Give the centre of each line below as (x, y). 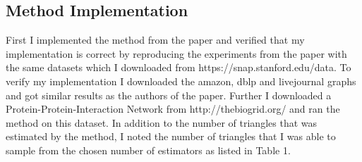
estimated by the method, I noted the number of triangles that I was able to (171, 136)
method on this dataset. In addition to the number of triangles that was (162, 122)
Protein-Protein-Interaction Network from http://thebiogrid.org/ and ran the (173, 109)
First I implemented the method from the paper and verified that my (155, 40)
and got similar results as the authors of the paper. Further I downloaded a (169, 95)
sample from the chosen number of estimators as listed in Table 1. (148, 150)
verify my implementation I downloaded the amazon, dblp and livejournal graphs (181, 81)
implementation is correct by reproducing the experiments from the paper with (176, 53)
